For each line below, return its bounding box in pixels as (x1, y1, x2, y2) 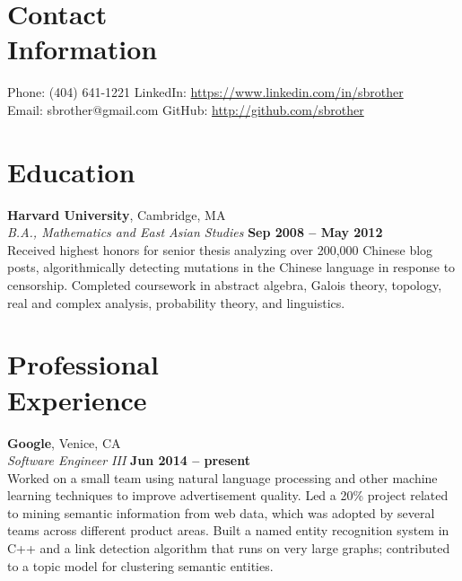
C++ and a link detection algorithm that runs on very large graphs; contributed (7, 539, 450, 558)
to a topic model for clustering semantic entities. (7, 556, 274, 575)
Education (7, 153, 135, 189)
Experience (7, 381, 147, 418)
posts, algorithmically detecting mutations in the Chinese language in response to (7, 258, 456, 277)
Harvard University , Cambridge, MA (7, 205, 226, 224)
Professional (7, 346, 159, 383)
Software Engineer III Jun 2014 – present (7, 451, 250, 470)
